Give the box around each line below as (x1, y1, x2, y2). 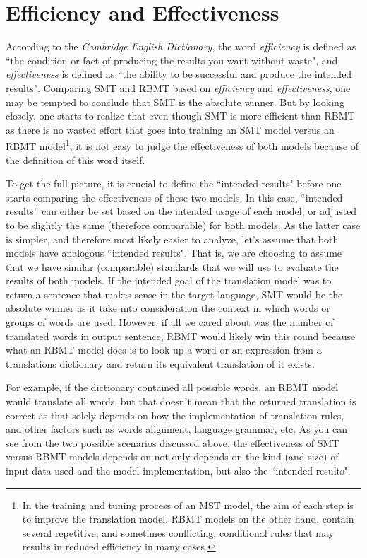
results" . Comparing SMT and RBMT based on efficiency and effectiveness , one (6, 80, 351, 95)
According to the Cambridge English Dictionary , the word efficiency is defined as (6, 39, 356, 54)
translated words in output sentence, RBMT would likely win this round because (6, 328, 356, 343)
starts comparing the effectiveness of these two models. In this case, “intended (6, 190, 343, 204)
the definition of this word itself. (6, 152, 145, 167)
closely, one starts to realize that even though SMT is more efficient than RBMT (6, 108, 355, 123)
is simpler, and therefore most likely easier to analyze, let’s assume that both (6, 231, 339, 246)
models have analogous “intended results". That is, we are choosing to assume (6, 245, 342, 260)
